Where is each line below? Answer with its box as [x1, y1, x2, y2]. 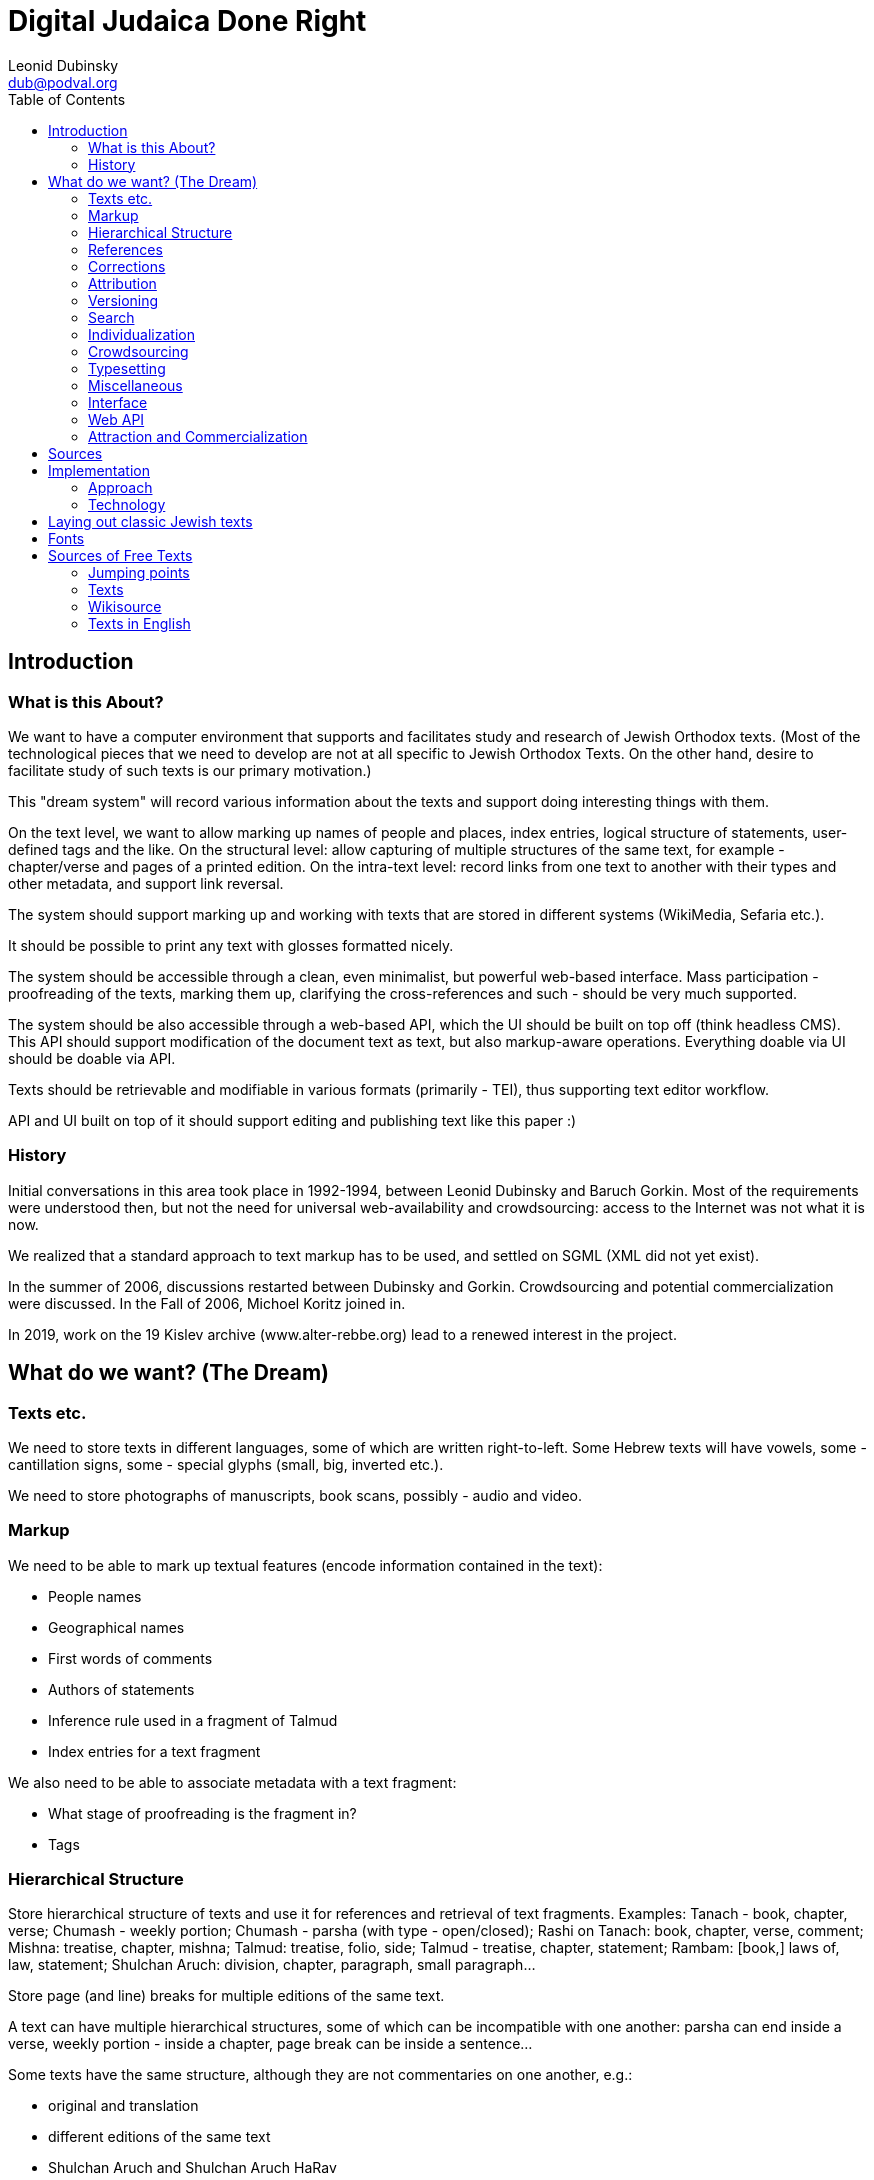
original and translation [48, 2097, 199, 2115]
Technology [88, 495, 166, 513]
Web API [88, 410, 145, 428]
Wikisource [88, 597, 162, 615]
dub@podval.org [8, 73, 118, 91]
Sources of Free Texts [48, 546, 193, 564]
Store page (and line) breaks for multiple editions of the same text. [8, 1987, 445, 2005]
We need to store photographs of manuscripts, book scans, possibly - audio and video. [8, 1486, 583, 1504]
